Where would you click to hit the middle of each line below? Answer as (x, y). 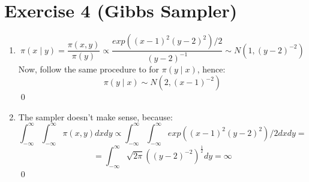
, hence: (211, 69)
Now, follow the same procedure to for (89, 69)
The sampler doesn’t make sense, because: (95, 116)
